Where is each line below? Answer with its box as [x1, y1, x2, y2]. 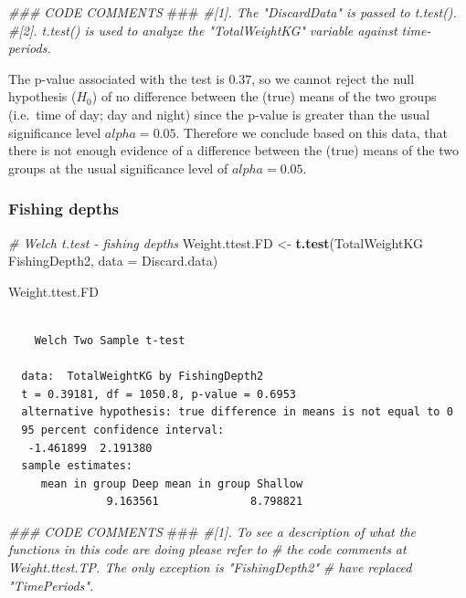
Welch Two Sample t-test [34, 333, 185, 347]
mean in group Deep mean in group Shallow [40, 477, 303, 490]
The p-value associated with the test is [8, 68, 225, 88]
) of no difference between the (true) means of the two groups [91, 87, 437, 106]
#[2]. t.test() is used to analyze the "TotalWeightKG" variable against [8, 20, 397, 39]
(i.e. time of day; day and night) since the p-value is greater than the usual [8, 104, 430, 123]
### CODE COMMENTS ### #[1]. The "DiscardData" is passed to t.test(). [8, 3, 457, 21]
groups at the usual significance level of [8, 158, 228, 177]
